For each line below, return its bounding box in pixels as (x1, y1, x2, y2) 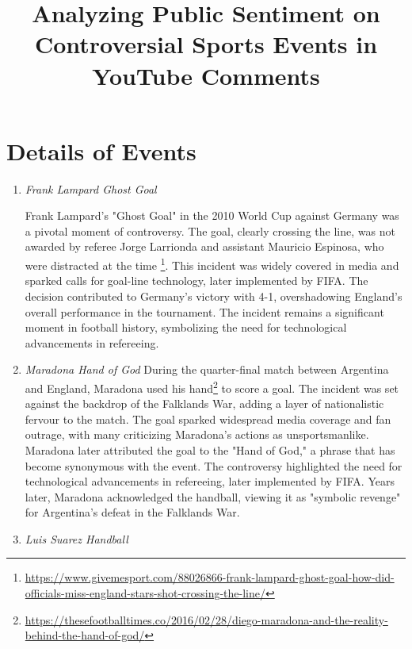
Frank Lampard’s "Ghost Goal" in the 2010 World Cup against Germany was (25, 207, 399, 224)
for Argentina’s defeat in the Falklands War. (25, 504, 240, 520)
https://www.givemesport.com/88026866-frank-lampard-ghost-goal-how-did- (25, 569, 395, 586)
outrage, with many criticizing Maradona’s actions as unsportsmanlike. (25, 426, 369, 443)
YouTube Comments (92, 59, 320, 91)
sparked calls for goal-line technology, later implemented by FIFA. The (25, 272, 368, 289)
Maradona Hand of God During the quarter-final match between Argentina (25, 361, 389, 378)
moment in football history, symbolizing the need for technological (25, 319, 347, 336)
